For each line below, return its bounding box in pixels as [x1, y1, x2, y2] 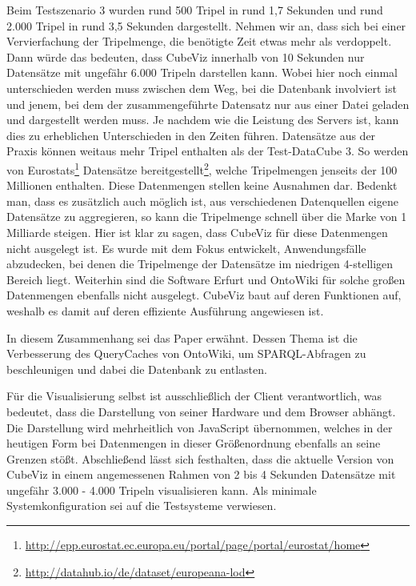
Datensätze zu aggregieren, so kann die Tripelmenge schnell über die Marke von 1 [6, 208, 407, 225]
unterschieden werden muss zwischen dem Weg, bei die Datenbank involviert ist [6, 79, 397, 96]
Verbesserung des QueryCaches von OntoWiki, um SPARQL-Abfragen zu [6, 345, 366, 362]
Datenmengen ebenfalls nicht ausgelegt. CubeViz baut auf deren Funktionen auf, [6, 287, 402, 303]
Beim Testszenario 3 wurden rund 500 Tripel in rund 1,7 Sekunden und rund [6, 2, 383, 18]
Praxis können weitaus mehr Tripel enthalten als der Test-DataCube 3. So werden [6, 142, 409, 159]
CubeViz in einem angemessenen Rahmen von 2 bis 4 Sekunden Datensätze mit [6, 466, 396, 483]
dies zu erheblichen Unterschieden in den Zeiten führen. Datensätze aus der [6, 126, 376, 143]
